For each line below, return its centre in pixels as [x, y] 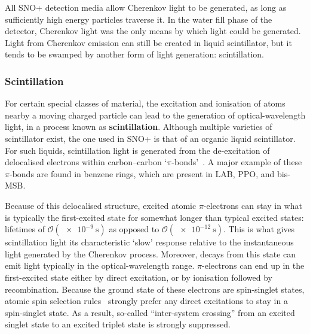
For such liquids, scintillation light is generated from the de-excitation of [137, 150]
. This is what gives [259, 229]
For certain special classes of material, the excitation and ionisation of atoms [145, 103]
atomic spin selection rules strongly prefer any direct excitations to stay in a [146, 301]
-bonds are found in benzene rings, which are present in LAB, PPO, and [142, 173]
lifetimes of [25, 229]
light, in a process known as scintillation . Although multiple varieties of [139, 127]
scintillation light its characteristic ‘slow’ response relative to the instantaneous [149, 242]
